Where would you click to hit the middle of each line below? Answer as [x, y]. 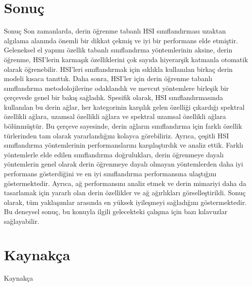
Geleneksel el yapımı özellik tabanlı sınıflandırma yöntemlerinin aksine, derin [118, 50]
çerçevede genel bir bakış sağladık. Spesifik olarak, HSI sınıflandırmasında [114, 97]
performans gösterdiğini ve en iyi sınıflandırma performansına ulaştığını [110, 174]
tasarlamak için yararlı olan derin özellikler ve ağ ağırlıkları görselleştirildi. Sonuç [125, 193]
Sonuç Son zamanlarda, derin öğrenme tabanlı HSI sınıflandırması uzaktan [115, 31]
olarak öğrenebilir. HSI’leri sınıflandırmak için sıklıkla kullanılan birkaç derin [118, 69]
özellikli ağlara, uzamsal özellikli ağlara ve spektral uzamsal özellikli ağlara [115, 116]
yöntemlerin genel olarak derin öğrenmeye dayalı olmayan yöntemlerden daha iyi [124, 164]
